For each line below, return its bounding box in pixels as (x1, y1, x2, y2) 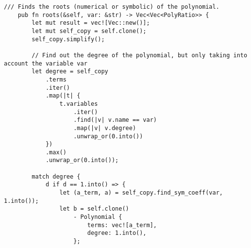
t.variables (59, 100, 98, 107)
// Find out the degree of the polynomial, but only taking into (32, 51, 248, 59)
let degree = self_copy (32, 68, 108, 75)
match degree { (32, 173, 81, 180)
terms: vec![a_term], (87, 221, 157, 229)
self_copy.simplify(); (32, 35, 105, 43)
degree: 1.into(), (87, 230, 147, 237)
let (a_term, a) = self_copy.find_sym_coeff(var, (59, 189, 223, 197)
